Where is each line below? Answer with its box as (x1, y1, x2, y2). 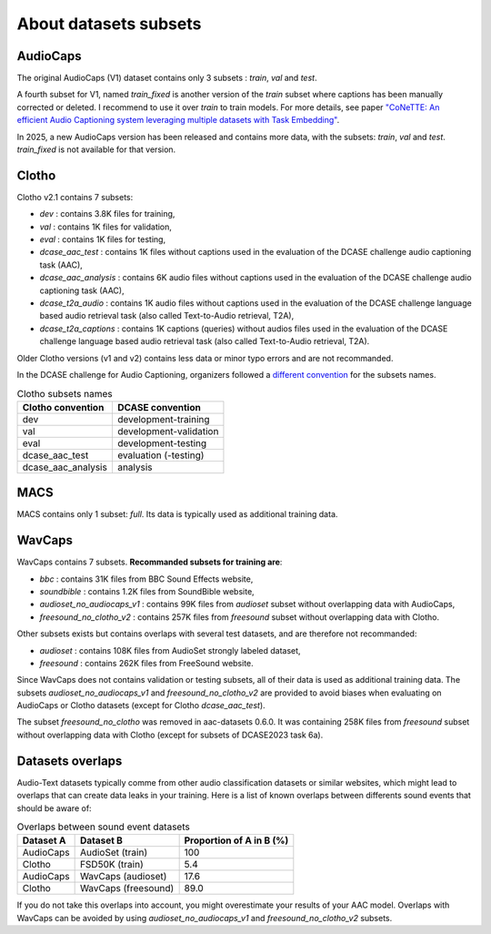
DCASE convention (116, 401, 202, 413)
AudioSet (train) (79, 847, 148, 859)
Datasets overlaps (16, 753, 123, 768)
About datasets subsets (16, 14, 202, 34)
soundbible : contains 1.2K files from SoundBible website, (39, 585, 255, 596)
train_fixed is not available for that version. (16, 144, 176, 155)
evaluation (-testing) (116, 449, 205, 462)
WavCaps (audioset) (79, 870, 167, 883)
